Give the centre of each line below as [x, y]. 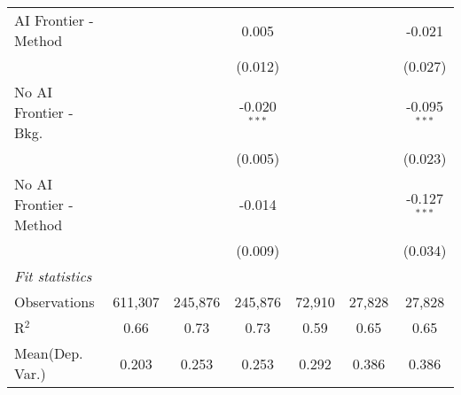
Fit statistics [53, 276]
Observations [55, 302]
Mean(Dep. [49, 353]
